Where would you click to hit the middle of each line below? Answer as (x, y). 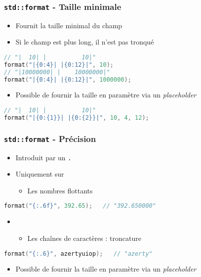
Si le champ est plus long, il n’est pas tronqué (85, 42)
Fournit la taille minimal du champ (69, 25)
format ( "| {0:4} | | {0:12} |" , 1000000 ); (68, 79)
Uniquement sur (40, 174)
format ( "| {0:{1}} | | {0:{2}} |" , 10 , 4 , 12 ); (77, 117)
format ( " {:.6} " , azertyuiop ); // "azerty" (78, 254)
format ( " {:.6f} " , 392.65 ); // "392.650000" (80, 206)
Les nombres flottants (60, 190)
